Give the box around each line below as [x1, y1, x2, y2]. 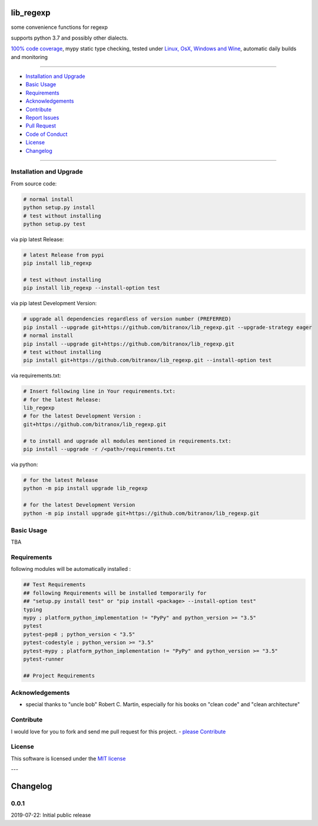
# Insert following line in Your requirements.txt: [23, 388, 176, 395]
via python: [11, 461, 38, 468]
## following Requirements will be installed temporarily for [23, 589, 207, 596]
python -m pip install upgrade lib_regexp [23, 485, 148, 492]
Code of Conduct [25, 130, 68, 138]
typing [23, 606, 42, 613]
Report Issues [25, 114, 59, 121]
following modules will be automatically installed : [11, 566, 131, 573]
